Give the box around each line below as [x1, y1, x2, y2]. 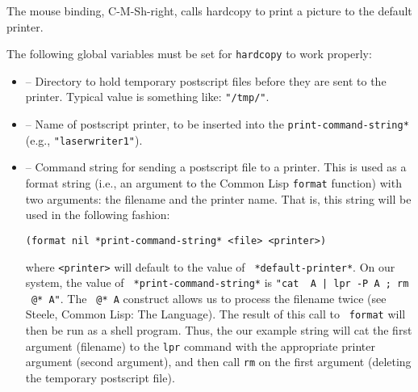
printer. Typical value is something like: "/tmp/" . [25, 88, 270, 105]
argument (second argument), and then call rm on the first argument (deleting [25, 353, 412, 370]
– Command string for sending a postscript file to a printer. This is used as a [25, 158, 407, 175]
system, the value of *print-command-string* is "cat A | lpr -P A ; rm [25, 274, 409, 291]
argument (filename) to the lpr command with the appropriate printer [25, 337, 375, 354]
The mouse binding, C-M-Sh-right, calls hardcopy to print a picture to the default [6, 2, 412, 19]
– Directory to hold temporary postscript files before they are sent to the [25, 72, 387, 89]
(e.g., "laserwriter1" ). [25, 131, 143, 148]
